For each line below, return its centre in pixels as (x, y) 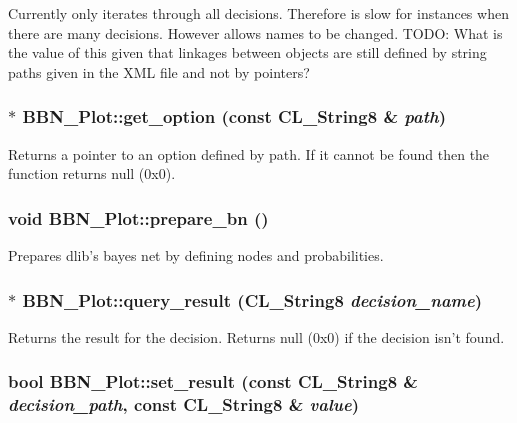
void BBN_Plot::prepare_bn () (138, 217)
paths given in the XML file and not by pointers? (159, 71)
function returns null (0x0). (92, 173)
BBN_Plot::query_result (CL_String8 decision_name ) (252, 299)
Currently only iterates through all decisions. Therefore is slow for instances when (258, 13)
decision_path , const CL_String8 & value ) (183, 404)
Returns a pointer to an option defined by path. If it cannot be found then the (249, 153)
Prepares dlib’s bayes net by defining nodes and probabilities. (196, 255)
